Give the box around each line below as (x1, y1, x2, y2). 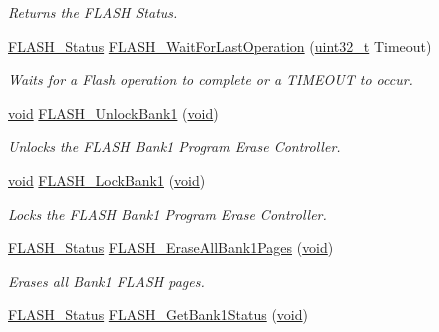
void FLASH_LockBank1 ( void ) (8, 169, 206, 190)
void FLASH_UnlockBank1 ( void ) (8, 102, 219, 123)
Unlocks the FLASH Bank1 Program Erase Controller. (8, 136, 341, 157)
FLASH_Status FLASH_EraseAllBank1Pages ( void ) (8, 237, 334, 258)
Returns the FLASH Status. (8, 2, 178, 22)
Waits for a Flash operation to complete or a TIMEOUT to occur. (8, 69, 413, 90)
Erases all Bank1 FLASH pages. (8, 270, 205, 291)
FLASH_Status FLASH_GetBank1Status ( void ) (8, 304, 308, 325)
